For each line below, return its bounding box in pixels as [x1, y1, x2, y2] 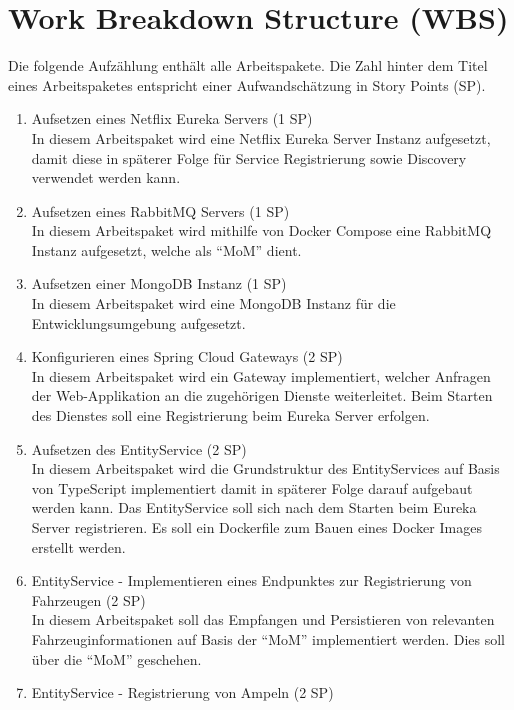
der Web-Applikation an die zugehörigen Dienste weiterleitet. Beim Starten [31, 385, 493, 406]
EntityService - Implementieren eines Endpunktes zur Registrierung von [31, 570, 472, 591]
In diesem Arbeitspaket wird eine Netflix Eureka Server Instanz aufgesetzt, [31, 127, 491, 148]
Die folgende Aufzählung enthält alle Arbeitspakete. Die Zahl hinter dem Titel [8, 55, 488, 76]
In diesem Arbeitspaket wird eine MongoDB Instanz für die [31, 293, 396, 314]
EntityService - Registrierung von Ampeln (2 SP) [31, 682, 334, 703]
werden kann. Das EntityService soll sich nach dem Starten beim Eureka [31, 497, 477, 518]
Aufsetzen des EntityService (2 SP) [31, 438, 247, 459]
